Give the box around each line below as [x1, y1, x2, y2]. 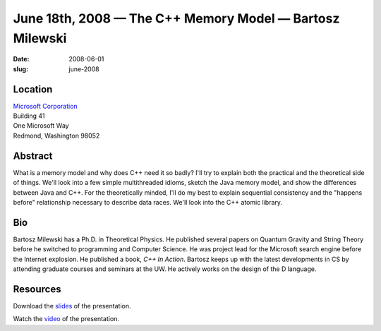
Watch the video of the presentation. [13, 315, 120, 323]
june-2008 [68, 64, 99, 73]
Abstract [13, 150, 53, 162]
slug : [13, 64, 28, 73]
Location [13, 83, 53, 95]
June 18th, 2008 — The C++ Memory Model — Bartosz [13, 11, 340, 26]
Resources [13, 283, 61, 295]
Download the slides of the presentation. [13, 301, 131, 310]
